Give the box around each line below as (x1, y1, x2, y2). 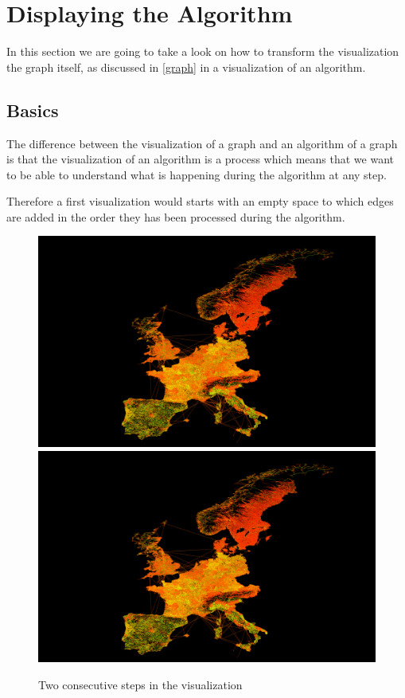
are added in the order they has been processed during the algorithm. (6, 208, 345, 225)
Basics (6, 97, 59, 122)
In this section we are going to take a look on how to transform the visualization (6, 43, 399, 60)
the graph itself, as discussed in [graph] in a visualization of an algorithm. (6, 58, 366, 75)
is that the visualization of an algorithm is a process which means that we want (6, 151, 395, 167)
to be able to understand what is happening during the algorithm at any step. (6, 166, 387, 182)
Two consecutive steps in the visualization (38, 676, 243, 692)
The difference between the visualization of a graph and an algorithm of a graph (6, 135, 398, 151)
